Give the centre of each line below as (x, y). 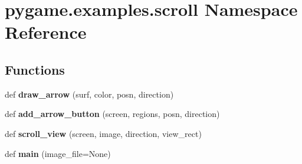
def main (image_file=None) (58, 153)
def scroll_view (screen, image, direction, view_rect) (103, 133)
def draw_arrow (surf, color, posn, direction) (89, 94)
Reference (46, 32)
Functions (35, 69)
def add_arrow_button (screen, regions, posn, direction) (112, 114)
